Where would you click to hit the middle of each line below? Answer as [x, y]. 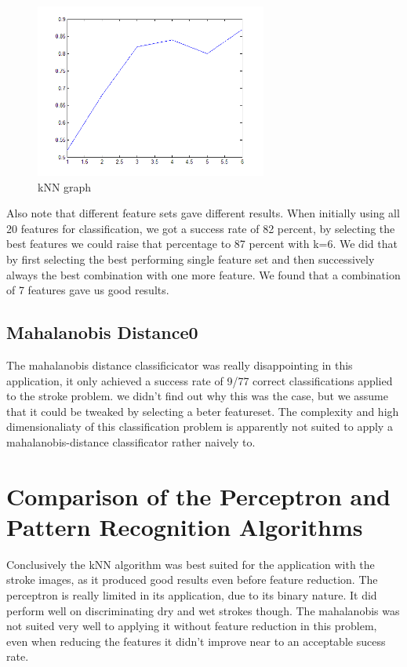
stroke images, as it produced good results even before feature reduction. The [192, 580]
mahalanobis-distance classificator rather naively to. [131, 441]
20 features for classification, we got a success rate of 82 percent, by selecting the [201, 228]
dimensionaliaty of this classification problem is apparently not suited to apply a [200, 426]
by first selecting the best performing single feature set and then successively [191, 259]
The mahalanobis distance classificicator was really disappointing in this [180, 364]
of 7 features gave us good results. [88, 290]
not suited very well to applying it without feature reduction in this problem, [192, 626]
